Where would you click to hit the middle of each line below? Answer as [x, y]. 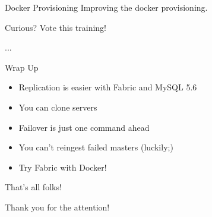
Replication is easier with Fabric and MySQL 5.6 [108, 87]
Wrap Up [22, 67]
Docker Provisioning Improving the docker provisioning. [106, 7]
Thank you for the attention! [57, 207]
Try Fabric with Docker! [63, 167]
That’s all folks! [33, 187]
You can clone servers [58, 107]
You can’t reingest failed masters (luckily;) [96, 147]
